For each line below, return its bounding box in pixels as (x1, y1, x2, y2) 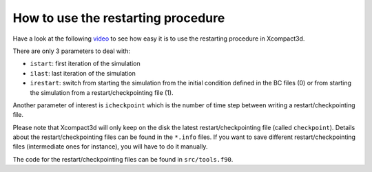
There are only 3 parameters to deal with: (12, 47, 131, 55)
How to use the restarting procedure (12, 10, 225, 25)
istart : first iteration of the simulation (30, 59, 141, 68)
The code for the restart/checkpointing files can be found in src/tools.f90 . (12, 155, 234, 163)
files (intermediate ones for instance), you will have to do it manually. (12, 142, 208, 151)
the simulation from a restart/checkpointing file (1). (30, 88, 174, 96)
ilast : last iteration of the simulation (30, 69, 136, 77)
